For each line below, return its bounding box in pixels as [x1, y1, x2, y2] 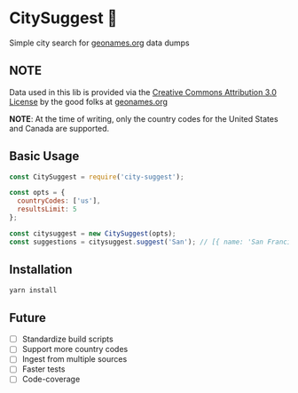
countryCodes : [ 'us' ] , [17, 196, 101, 205]
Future [9, 310, 47, 325]
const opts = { [9, 188, 66, 197]
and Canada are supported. [9, 123, 110, 133]
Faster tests [21, 364, 66, 374]
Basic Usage [9, 148, 80, 164]
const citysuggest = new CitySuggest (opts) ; [9, 229, 176, 238]
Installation [9, 262, 73, 277]
